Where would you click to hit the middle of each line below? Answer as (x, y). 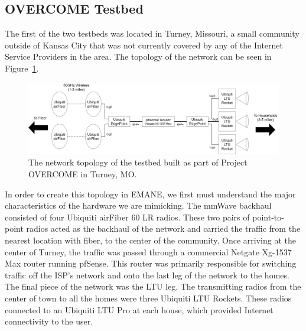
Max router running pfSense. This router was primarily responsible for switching (151, 263)
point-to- (268, 217)
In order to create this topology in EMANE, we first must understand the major (150, 194)
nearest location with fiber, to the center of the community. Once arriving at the (150, 240)
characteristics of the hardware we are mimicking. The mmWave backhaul (138, 205)
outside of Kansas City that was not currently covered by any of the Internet (144, 45)
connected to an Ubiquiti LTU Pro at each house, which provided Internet (139, 309)
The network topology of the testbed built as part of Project (138, 162)
